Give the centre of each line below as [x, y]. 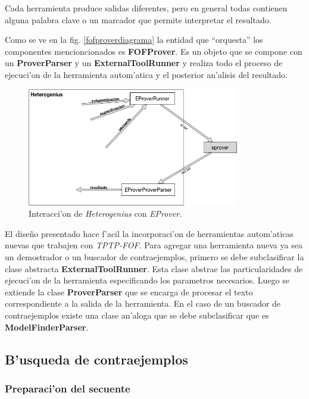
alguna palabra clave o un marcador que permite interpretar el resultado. [138, 19]
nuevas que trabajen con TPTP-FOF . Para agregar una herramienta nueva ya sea [154, 245]
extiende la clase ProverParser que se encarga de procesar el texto [129, 292]
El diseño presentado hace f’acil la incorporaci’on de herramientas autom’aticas [149, 233]
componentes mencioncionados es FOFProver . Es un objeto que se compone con [154, 51]
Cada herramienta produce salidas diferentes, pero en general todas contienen [146, 8]
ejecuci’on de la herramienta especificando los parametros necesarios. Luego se [147, 280]
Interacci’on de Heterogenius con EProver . [105, 213]
